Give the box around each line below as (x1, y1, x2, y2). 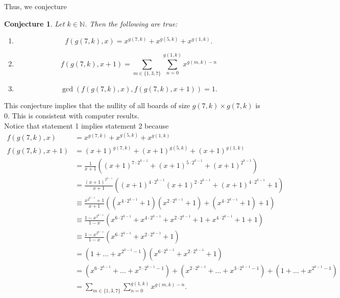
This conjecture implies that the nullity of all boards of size (4, 100, 190, 111)
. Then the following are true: (84, 18, 178, 29)
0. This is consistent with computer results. (4, 110, 139, 120)
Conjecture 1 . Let (4, 18, 65, 29)
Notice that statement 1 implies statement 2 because (4, 120, 169, 131)
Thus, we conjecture (4, 1, 67, 11)
